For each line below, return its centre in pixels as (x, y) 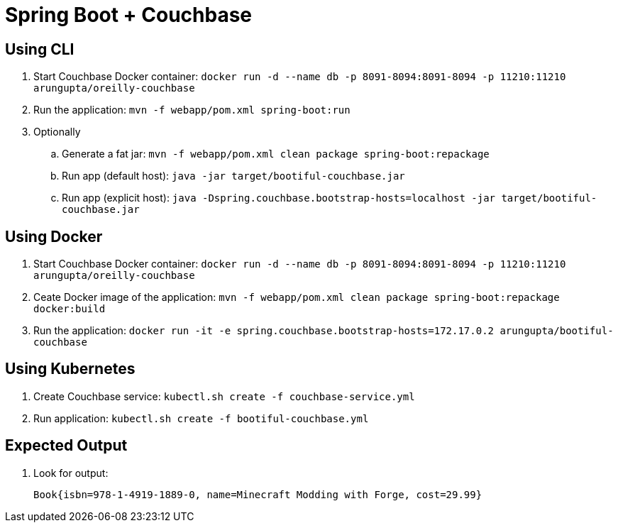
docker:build (70, 309)
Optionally (57, 132)
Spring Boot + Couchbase (129, 15)
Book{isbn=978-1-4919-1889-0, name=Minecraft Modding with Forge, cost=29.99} (258, 494)
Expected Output (66, 446)
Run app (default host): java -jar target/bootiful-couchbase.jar (233, 176)
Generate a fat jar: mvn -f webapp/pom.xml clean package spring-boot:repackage (276, 154)
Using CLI (40, 49)
